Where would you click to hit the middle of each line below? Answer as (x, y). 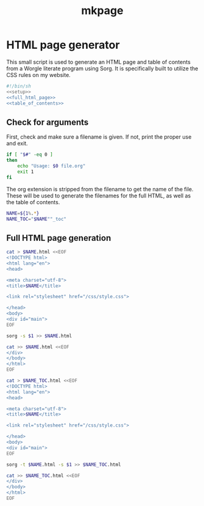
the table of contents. (33, 202)
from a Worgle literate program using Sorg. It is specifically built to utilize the (102, 68)
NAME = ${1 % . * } (23, 213)
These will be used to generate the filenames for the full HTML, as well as (99, 196)
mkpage (102, 11)
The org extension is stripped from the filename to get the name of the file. (100, 189)
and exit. (17, 144)
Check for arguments (47, 122)
